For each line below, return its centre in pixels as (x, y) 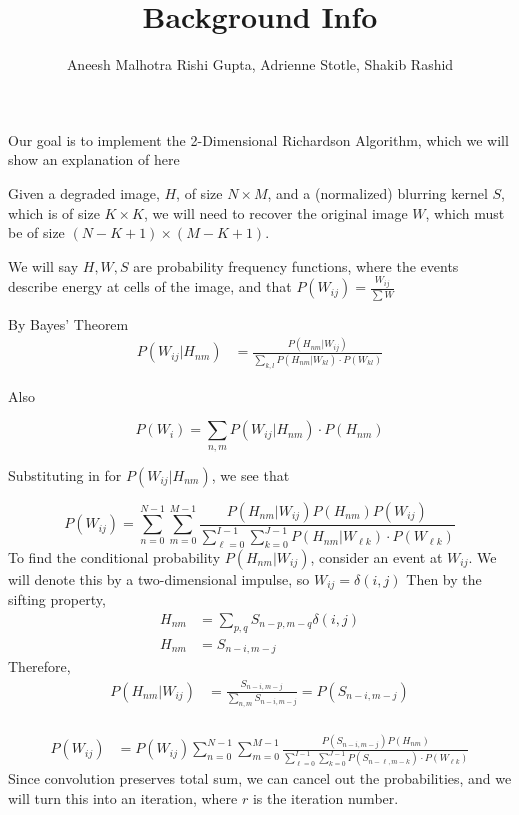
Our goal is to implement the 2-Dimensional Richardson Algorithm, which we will (258, 139)
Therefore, (39, 666)
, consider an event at (376, 556)
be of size (36, 232)
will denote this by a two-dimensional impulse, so (159, 578)
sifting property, (57, 599)
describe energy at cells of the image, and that (150, 286)
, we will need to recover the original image (275, 212)
